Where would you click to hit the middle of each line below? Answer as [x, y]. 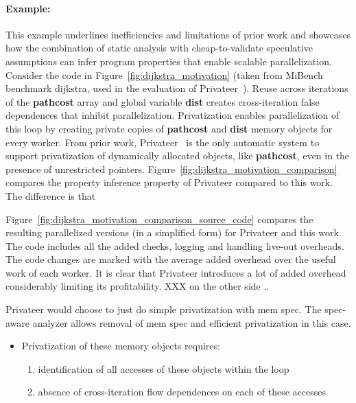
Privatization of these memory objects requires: [121, 346]
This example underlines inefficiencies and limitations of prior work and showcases [178, 34]
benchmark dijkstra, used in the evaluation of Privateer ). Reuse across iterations [177, 88]
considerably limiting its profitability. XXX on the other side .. [138, 286]
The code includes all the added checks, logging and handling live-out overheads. [175, 245]
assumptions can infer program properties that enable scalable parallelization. [169, 61]
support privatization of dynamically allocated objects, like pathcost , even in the [178, 156]
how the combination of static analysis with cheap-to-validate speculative [159, 48]
